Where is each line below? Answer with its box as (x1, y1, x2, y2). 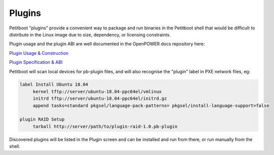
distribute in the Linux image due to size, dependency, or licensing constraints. (9, 31, 171, 37)
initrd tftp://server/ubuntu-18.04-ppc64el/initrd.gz (32, 96, 167, 102)
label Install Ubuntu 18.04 (19, 82, 88, 87)
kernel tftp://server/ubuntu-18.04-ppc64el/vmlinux (32, 89, 162, 94)
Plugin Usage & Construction (9, 50, 69, 56)
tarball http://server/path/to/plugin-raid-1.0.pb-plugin (32, 124, 178, 129)
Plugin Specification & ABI (9, 59, 63, 65)
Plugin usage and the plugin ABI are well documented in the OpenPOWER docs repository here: (9, 41, 205, 47)
